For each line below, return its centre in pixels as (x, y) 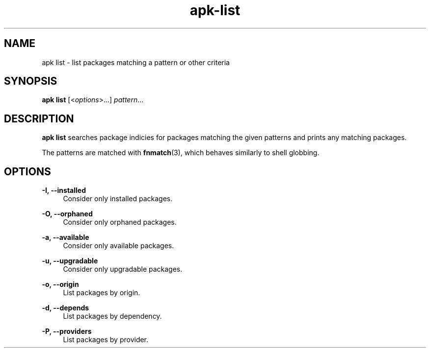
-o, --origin (60, 284)
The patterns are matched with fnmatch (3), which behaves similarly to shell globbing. (181, 153)
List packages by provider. (106, 340)
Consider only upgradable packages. (123, 269)
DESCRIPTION (39, 118)
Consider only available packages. (119, 246)
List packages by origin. (102, 293)
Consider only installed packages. (118, 199)
